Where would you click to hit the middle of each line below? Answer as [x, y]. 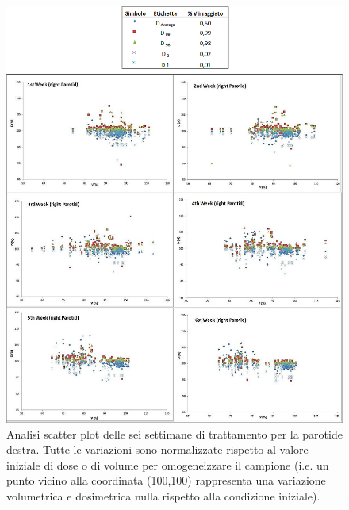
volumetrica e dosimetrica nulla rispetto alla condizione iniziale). [163, 495]
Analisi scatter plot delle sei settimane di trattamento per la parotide [174, 433]
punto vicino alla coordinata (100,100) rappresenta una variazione [166, 480]
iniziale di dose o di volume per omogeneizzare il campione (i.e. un [168, 464]
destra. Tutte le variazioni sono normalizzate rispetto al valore [157, 449]
